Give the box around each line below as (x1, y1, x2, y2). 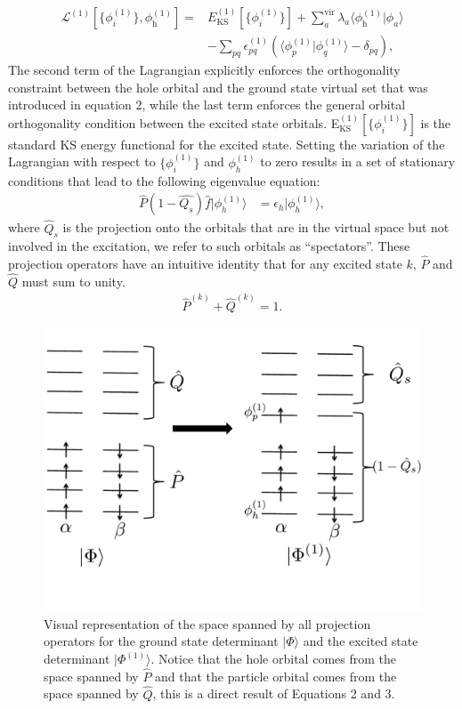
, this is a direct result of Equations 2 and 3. (152, 684, 395, 703)
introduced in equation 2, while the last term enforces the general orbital (8, 95, 406, 114)
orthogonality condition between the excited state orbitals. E (8, 113, 340, 132)
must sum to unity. (21, 271, 126, 290)
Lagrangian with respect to (8, 152, 156, 171)
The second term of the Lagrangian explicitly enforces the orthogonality (8, 60, 401, 79)
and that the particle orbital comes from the (155, 666, 397, 685)
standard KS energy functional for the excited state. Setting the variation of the (8, 134, 445, 153)
